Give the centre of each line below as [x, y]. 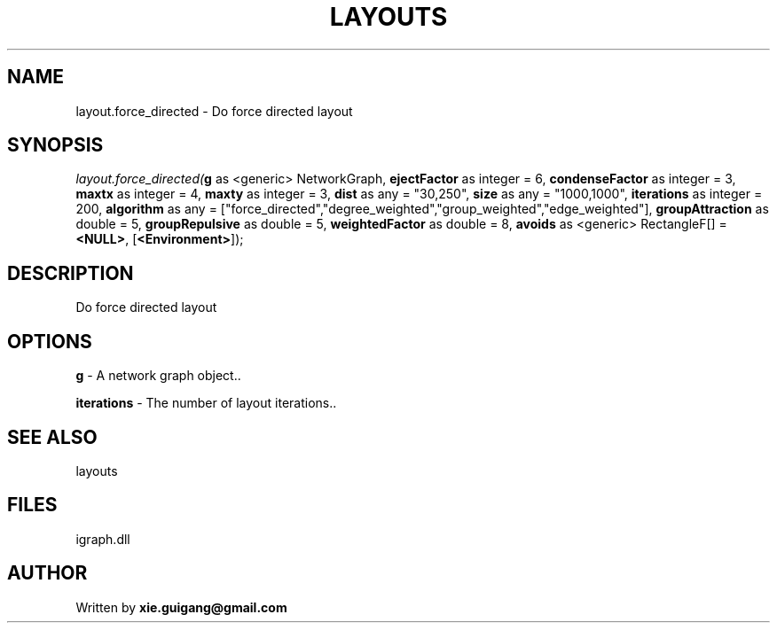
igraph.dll [103, 539]
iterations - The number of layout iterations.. [206, 403]
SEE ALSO [52, 437]
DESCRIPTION [71, 273]
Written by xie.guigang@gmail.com [181, 607]
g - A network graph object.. [158, 376]
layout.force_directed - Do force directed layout [214, 111]
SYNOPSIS [55, 145]
